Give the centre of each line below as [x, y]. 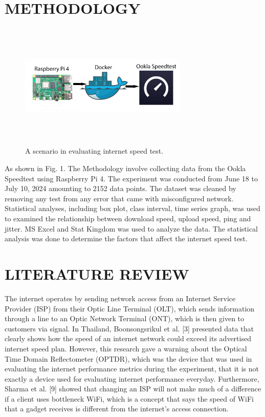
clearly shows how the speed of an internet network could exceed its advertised [128, 338]
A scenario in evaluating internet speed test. [94, 151]
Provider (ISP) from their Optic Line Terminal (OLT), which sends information [130, 308]
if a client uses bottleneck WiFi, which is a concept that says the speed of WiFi [129, 398]
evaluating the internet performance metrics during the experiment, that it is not [132, 369]
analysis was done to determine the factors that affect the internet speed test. [126, 238]
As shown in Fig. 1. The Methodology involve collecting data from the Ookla [125, 168]
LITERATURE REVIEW [97, 274]
